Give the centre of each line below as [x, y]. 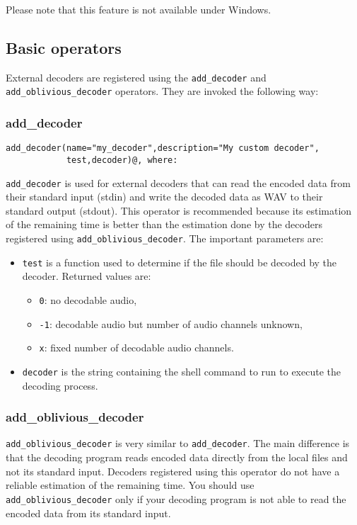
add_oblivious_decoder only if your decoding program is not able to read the [176, 498]
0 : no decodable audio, [88, 299]
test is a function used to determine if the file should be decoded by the [180, 262]
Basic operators [64, 47]
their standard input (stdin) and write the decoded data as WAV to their [164, 197]
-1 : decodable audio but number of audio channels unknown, [171, 323]
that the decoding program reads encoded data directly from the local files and [177, 457]
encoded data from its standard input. [88, 513]
